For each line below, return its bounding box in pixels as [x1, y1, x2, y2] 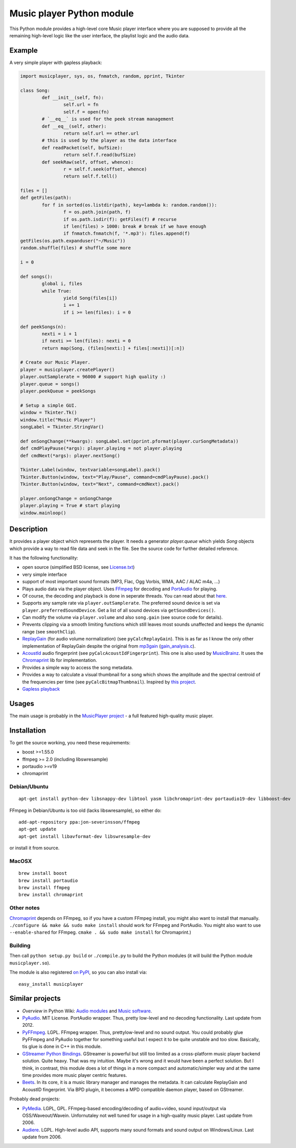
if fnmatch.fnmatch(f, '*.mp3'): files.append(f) [63, 231, 190, 236]
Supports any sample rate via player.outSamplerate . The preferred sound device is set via [22, 600, 220, 606]
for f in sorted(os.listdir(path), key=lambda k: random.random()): [41, 202, 217, 208]
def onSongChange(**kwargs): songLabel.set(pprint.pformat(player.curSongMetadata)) [20, 438, 239, 444]
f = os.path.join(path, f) [63, 209, 131, 215]
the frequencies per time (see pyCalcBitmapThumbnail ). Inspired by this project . [22, 678, 196, 685]
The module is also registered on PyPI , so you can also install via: [9, 969, 147, 976]
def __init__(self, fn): [41, 95, 104, 100]
